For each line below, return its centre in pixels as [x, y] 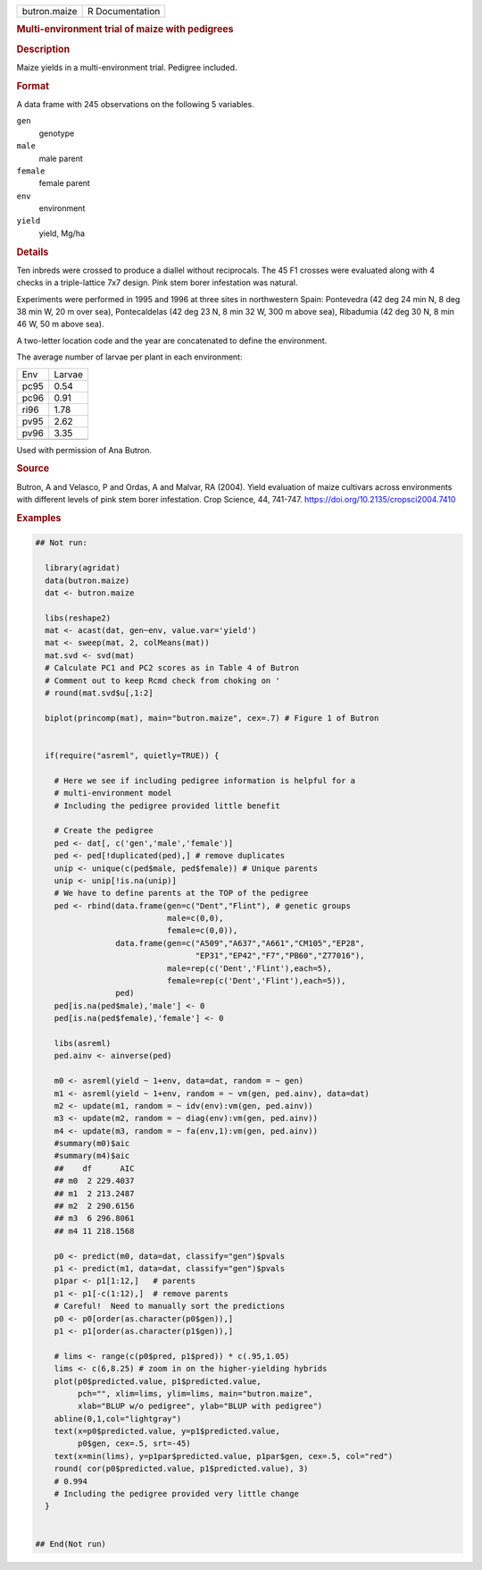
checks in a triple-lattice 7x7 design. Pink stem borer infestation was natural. [157, 283]
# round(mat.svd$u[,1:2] [99, 693]
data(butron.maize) [87, 580]
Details [33, 252]
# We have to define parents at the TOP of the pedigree [181, 893]
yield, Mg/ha [62, 233]
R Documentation [124, 11]
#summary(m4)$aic [92, 1156]
